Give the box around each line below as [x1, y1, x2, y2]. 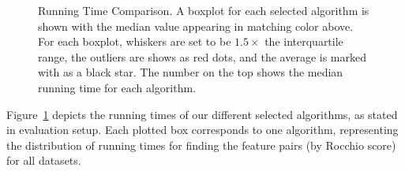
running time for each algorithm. [38, 79, 197, 95]
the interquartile [264, 33, 343, 50]
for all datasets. [6, 152, 81, 169]
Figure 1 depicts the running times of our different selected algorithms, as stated [6, 106, 398, 122]
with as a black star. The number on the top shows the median [38, 64, 343, 80]
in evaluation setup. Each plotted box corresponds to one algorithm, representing [6, 121, 399, 138]
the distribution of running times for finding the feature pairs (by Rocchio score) [6, 136, 396, 153]
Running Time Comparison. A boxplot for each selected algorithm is [38, 2, 369, 18]
